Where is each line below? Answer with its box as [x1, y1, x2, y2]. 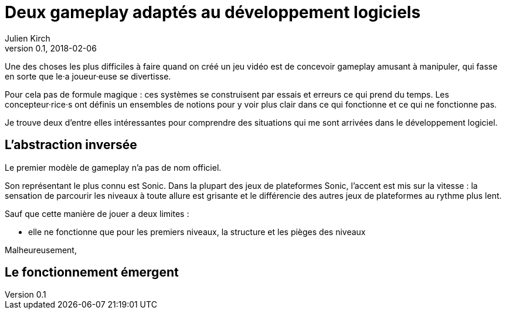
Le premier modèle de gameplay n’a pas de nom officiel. [5, 162, 222, 172]
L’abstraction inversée [5, 137, 137, 153]
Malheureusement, [5, 244, 77, 255]
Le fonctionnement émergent [5, 265, 179, 280]
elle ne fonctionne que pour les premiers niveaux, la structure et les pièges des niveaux [28, 226, 366, 237]
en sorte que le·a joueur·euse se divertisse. [5, 71, 171, 81]
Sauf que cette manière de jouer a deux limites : [5, 208, 189, 219]
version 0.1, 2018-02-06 [5, 43, 97, 53]
